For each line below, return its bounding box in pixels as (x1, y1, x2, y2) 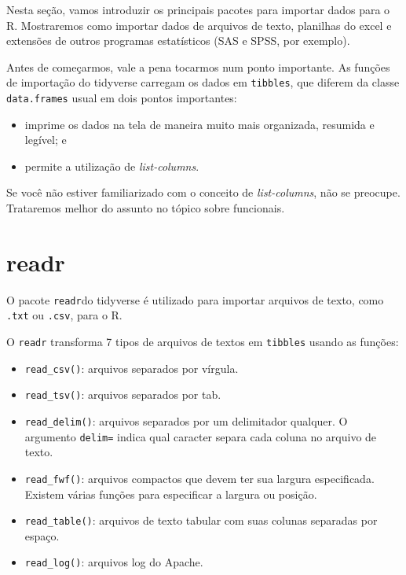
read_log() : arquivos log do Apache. (24, 554, 203, 570)
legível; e (24, 131, 67, 148)
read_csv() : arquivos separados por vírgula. (24, 359, 239, 376)
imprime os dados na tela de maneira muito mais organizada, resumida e (24, 116, 375, 132)
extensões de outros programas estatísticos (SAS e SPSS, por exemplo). (6, 32, 350, 49)
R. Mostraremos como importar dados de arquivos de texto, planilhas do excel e (6, 17, 392, 33)
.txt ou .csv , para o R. (6, 307, 123, 323)
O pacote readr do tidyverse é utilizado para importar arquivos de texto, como (6, 291, 384, 308)
